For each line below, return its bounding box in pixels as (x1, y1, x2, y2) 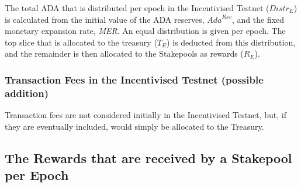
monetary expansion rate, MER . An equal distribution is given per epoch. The (5, 25, 286, 37)
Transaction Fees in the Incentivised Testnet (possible (5, 72, 264, 86)
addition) (5, 85, 49, 100)
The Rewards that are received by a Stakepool (5, 148, 292, 167)
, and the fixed (232, 13, 285, 25)
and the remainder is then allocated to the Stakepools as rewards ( (5, 47, 244, 60)
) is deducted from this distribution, (167, 36, 296, 48)
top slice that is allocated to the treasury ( (5, 36, 157, 48)
